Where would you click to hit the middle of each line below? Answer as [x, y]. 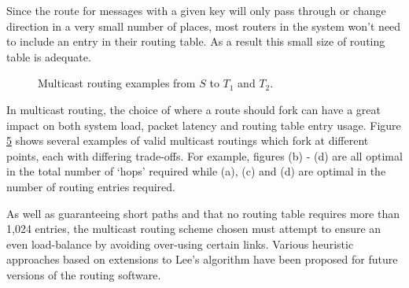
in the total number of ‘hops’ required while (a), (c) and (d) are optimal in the [196, 171]
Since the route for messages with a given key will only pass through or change [196, 10]
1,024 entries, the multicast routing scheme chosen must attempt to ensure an [194, 229]
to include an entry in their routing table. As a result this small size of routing [196, 41]
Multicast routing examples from [117, 83]
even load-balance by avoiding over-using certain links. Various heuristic [180, 244]
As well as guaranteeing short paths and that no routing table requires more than [203, 213]
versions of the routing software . [84, 274]
